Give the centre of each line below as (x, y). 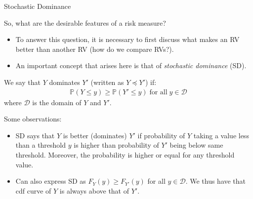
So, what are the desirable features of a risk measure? (85, 22)
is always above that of (94, 190)
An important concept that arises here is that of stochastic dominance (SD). (131, 65)
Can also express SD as (51, 181)
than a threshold (41, 145)
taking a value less (221, 135)
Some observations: (33, 119)
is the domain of (57, 102)
